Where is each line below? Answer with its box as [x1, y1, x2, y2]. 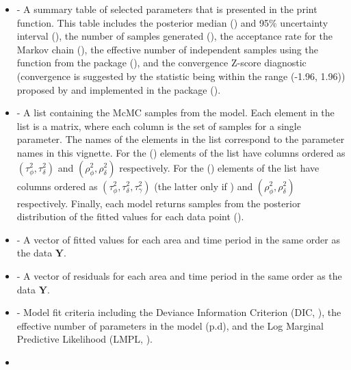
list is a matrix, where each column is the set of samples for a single [16, 118, 301, 133]
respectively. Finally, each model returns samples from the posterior [16, 196, 301, 210]
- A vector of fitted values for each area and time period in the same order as [16, 232, 340, 246]
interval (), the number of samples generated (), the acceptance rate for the [16, 29, 333, 43]
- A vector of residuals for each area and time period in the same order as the [16, 268, 342, 282]
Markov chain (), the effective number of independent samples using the [16, 42, 318, 56]
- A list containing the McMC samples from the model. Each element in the [16, 105, 335, 120]
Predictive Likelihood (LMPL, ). [16, 332, 153, 346]
